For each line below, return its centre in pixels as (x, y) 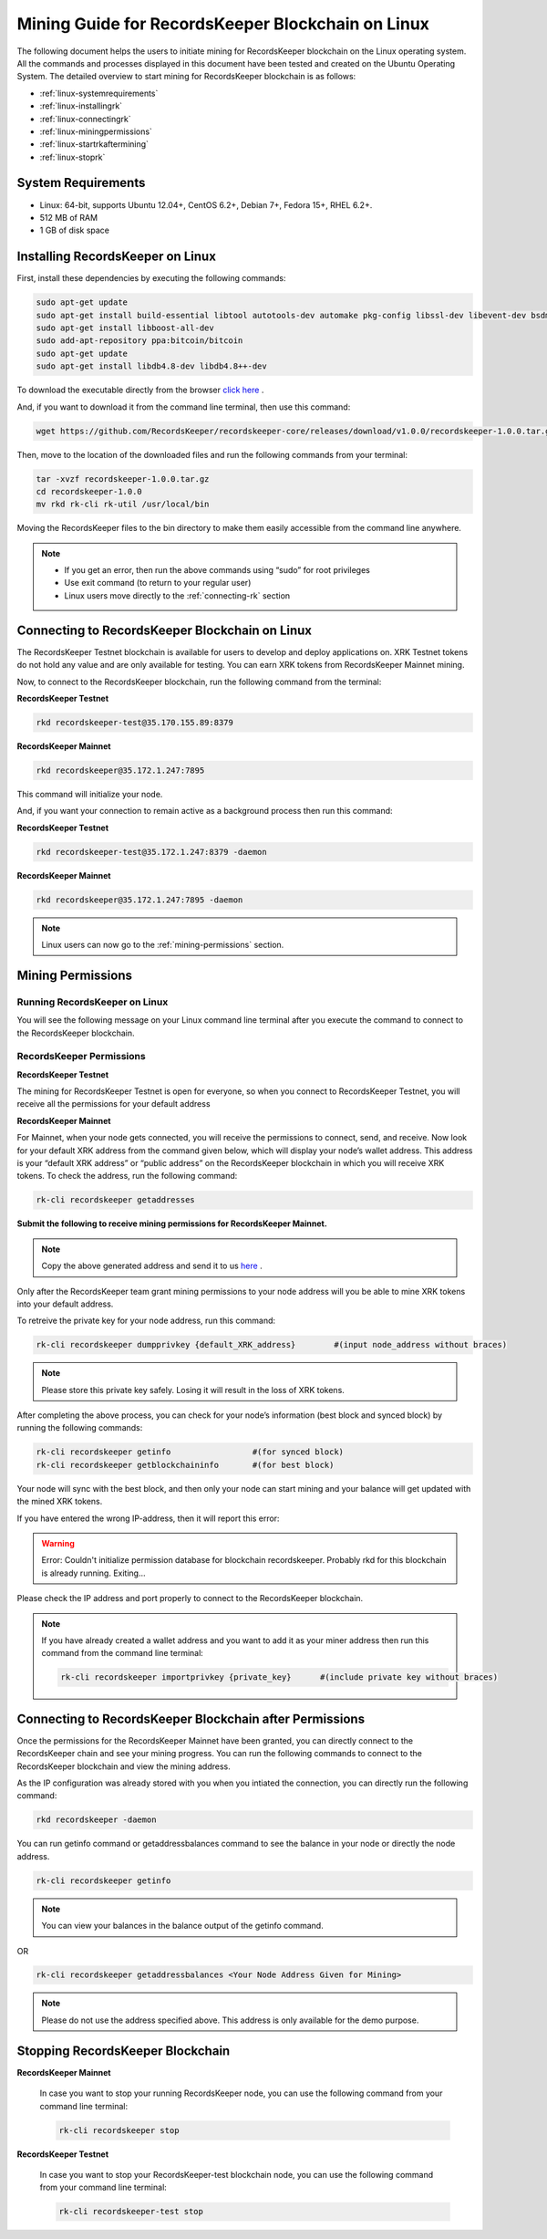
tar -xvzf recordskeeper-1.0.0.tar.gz (123, 479)
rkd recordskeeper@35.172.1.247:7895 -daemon (139, 900)
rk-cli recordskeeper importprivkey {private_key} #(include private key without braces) (279, 1677)
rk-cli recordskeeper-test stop (131, 2212)
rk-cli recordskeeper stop (119, 2130)
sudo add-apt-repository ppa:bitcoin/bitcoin (139, 341)
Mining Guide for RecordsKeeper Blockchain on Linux (223, 24)
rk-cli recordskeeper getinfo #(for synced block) (190, 1452)
